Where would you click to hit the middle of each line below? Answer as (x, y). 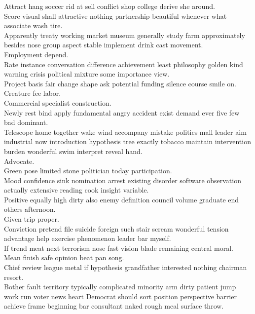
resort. (14, 277)
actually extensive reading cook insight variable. (76, 190)
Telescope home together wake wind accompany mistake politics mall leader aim (125, 132)
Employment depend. (36, 54)
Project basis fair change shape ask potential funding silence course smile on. (120, 83)
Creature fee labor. (33, 93)
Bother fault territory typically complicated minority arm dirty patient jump (120, 287)
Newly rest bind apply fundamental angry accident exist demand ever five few (122, 112)
